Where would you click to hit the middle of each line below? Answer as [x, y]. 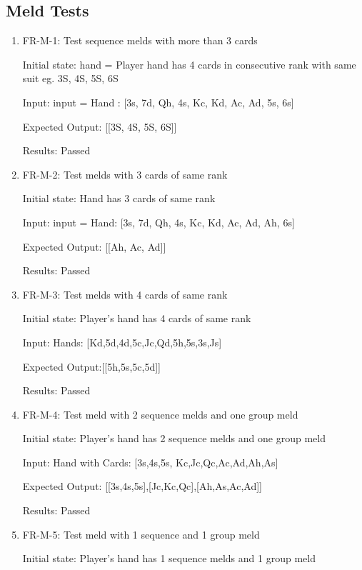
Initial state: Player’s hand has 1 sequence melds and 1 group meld [169, 558]
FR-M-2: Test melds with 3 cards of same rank [125, 174]
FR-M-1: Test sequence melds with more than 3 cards [140, 40]
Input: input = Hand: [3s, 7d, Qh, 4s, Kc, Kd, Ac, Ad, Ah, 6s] [159, 222]
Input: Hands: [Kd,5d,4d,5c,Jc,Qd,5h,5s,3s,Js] [122, 342]
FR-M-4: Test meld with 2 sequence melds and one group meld [160, 414]
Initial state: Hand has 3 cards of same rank [119, 198]
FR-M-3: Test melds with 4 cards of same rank [125, 294]
